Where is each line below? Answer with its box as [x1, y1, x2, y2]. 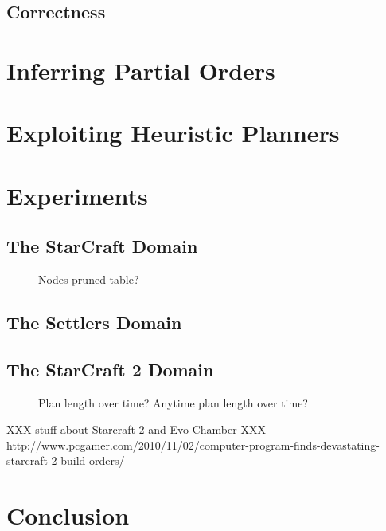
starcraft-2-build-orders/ [6, 452, 125, 469]
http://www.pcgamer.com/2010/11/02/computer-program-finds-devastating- [6, 436, 380, 453]
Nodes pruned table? [38, 271, 139, 288]
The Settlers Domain [6, 310, 182, 335]
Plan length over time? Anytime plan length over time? [38, 394, 308, 411]
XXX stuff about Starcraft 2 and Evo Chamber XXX [6, 421, 266, 438]
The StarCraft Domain [6, 234, 198, 258]
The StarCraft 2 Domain [6, 356, 214, 381]
